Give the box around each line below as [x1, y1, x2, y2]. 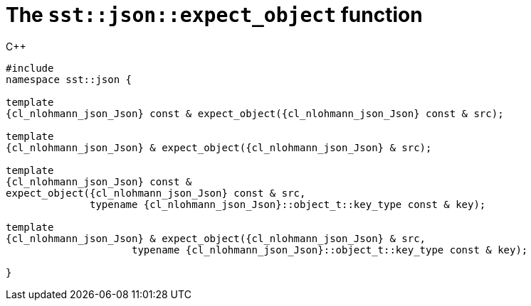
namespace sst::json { [6, 73, 132, 85]
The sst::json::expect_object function [6, 3, 423, 27]
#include [6, 62, 54, 74]
